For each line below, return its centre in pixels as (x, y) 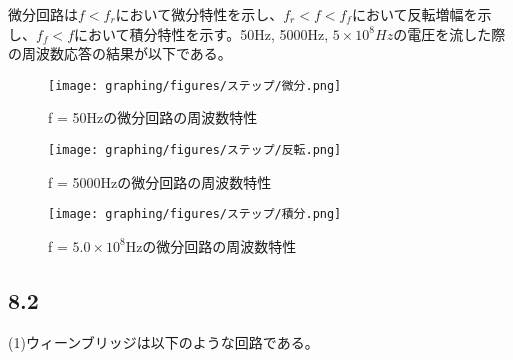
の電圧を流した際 (449, 33)
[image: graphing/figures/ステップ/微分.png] (195, 85)
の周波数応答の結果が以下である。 (120, 53)
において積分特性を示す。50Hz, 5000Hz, (201, 33)
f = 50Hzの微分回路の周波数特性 (153, 117)
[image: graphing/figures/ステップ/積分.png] (195, 214)
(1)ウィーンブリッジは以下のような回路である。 (163, 341)
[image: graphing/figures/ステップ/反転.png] (195, 150)
